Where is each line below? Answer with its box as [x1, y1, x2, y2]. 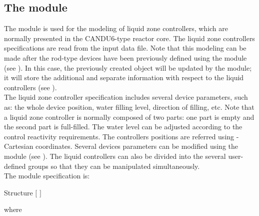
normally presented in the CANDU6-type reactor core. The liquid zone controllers [4, 33, 255, 43]
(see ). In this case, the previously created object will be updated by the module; [4, 62, 252, 73]
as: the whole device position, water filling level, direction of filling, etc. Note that [4, 101, 254, 112]
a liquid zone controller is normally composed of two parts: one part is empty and [4, 111, 254, 122]
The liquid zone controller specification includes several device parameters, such [4, 92, 248, 102]
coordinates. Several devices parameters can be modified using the [35, 141, 238, 151]
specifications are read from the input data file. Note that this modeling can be [4, 43, 246, 53]
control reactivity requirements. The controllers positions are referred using [4, 131, 234, 141]
